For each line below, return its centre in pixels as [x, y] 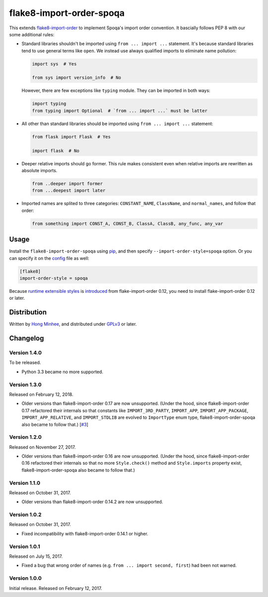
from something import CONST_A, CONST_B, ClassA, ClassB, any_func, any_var [128, 224]
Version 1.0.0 [25, 578]
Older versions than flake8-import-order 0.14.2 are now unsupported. [92, 502]
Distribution [28, 312]
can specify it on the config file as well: [49, 258]
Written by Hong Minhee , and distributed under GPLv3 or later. [73, 324]
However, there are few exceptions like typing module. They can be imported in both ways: [116, 91]
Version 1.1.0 [25, 483]
